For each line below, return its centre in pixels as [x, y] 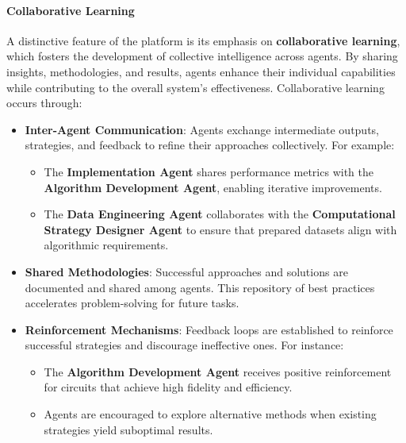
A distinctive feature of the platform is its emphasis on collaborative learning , [203, 40]
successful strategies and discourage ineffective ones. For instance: [184, 345]
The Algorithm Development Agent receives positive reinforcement [218, 371]
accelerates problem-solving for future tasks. [132, 303]
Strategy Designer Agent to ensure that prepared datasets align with [220, 229]
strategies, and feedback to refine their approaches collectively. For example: [210, 145]
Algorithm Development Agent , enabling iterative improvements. [213, 187]
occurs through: [44, 103]
